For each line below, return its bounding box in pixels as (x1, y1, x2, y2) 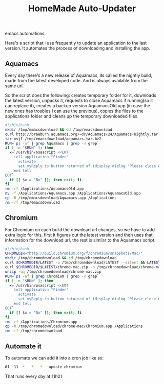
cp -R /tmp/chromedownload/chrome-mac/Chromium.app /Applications (5, 324, 143, 329)
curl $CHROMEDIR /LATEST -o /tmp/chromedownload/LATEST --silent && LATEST (5, 260, 161, 265)
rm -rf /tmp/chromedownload (5, 329, 62, 334)
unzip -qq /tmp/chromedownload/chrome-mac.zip (5, 269, 102, 274)
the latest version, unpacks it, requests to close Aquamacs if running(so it (5, 97, 153, 103)
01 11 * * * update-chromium (5, 364, 82, 369)
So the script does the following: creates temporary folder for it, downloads (5, 93, 157, 98)
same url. (5, 83, 24, 89)
